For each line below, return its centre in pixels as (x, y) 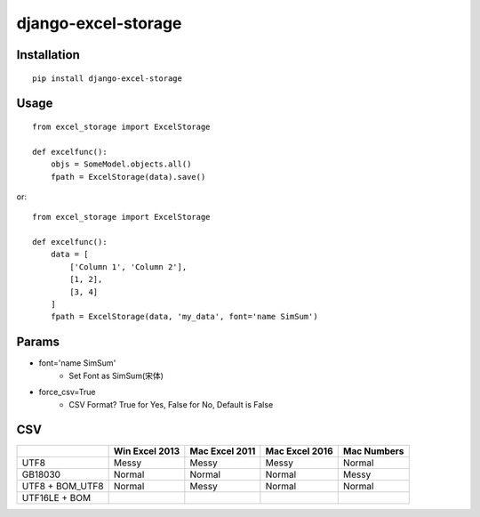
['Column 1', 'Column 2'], (128, 267)
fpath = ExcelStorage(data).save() (128, 177)
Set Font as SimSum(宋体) (116, 376)
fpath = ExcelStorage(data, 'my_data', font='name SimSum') (184, 317)
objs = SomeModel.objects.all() (121, 164)
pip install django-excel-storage (107, 78)
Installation (48, 55)
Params (38, 342)
